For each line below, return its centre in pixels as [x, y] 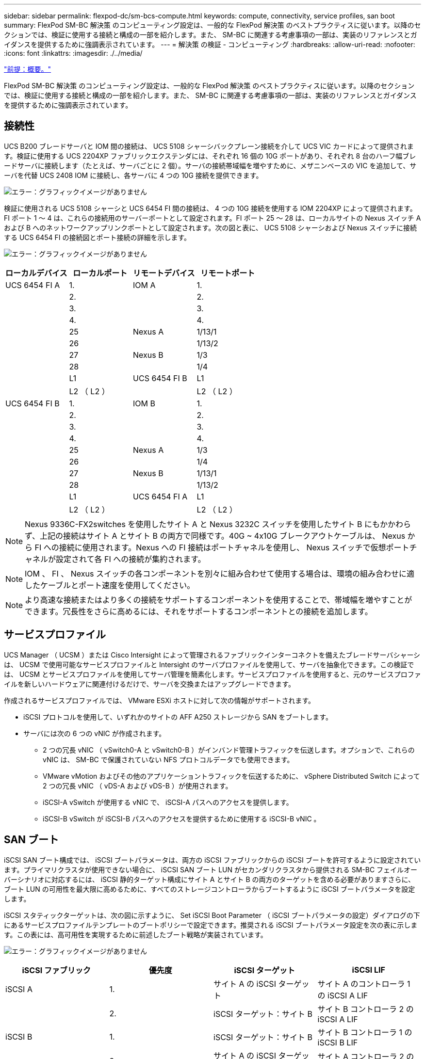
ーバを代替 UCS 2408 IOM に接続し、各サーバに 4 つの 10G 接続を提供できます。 [133, 175]
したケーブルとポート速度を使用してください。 [110, 585]
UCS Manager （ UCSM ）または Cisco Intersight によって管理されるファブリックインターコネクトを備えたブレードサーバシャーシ [212, 655]
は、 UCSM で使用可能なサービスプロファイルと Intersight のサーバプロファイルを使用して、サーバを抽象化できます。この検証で [209, 664]
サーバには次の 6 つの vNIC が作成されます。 [95, 733]
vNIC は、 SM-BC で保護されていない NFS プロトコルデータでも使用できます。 [168, 759]
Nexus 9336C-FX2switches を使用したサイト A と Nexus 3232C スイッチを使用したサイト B [194, 524]
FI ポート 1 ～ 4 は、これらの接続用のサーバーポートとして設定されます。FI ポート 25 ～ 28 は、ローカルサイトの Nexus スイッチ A [212, 218]
